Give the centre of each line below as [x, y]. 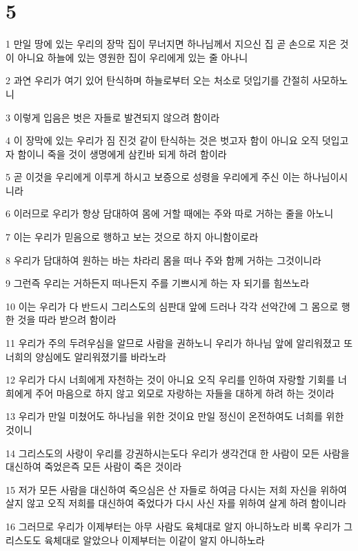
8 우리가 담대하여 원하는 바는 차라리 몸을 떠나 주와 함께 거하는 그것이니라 [163, 260]
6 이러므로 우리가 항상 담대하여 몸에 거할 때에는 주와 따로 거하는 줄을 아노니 [170, 213]
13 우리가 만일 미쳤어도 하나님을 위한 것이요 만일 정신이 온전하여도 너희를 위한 [175, 416]
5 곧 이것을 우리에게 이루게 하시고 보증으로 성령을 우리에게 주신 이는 [153, 177]
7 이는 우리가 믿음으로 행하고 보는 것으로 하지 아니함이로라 [132, 237]
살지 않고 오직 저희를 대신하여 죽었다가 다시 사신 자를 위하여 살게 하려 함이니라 [176, 503]
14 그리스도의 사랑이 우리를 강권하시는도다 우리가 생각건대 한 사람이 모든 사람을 [178, 453]
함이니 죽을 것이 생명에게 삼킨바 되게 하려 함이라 [122, 153]
